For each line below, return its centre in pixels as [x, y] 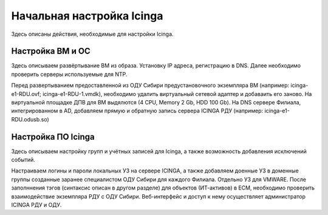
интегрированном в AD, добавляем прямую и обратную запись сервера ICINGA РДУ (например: [137, 111]
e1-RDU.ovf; [26, 94]
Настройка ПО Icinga [53, 137]
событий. [23, 160]
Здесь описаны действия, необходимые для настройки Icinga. [92, 34]
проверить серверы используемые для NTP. [69, 74]
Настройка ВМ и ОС [51, 51]
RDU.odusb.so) [30, 119]
